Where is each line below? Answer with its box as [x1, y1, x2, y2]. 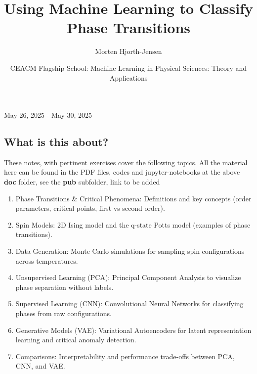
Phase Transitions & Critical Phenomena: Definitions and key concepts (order [15, 193, 252, 203]
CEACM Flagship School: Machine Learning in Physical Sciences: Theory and [10, 62, 247, 73]
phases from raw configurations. [15, 308, 112, 319]
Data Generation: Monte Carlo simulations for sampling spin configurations [15, 246, 245, 256]
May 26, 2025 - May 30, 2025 [4, 110, 92, 120]
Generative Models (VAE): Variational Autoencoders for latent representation [15, 325, 252, 335]
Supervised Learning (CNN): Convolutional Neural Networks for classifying [15, 298, 244, 309]
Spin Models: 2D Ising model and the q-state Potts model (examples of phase [15, 219, 251, 230]
